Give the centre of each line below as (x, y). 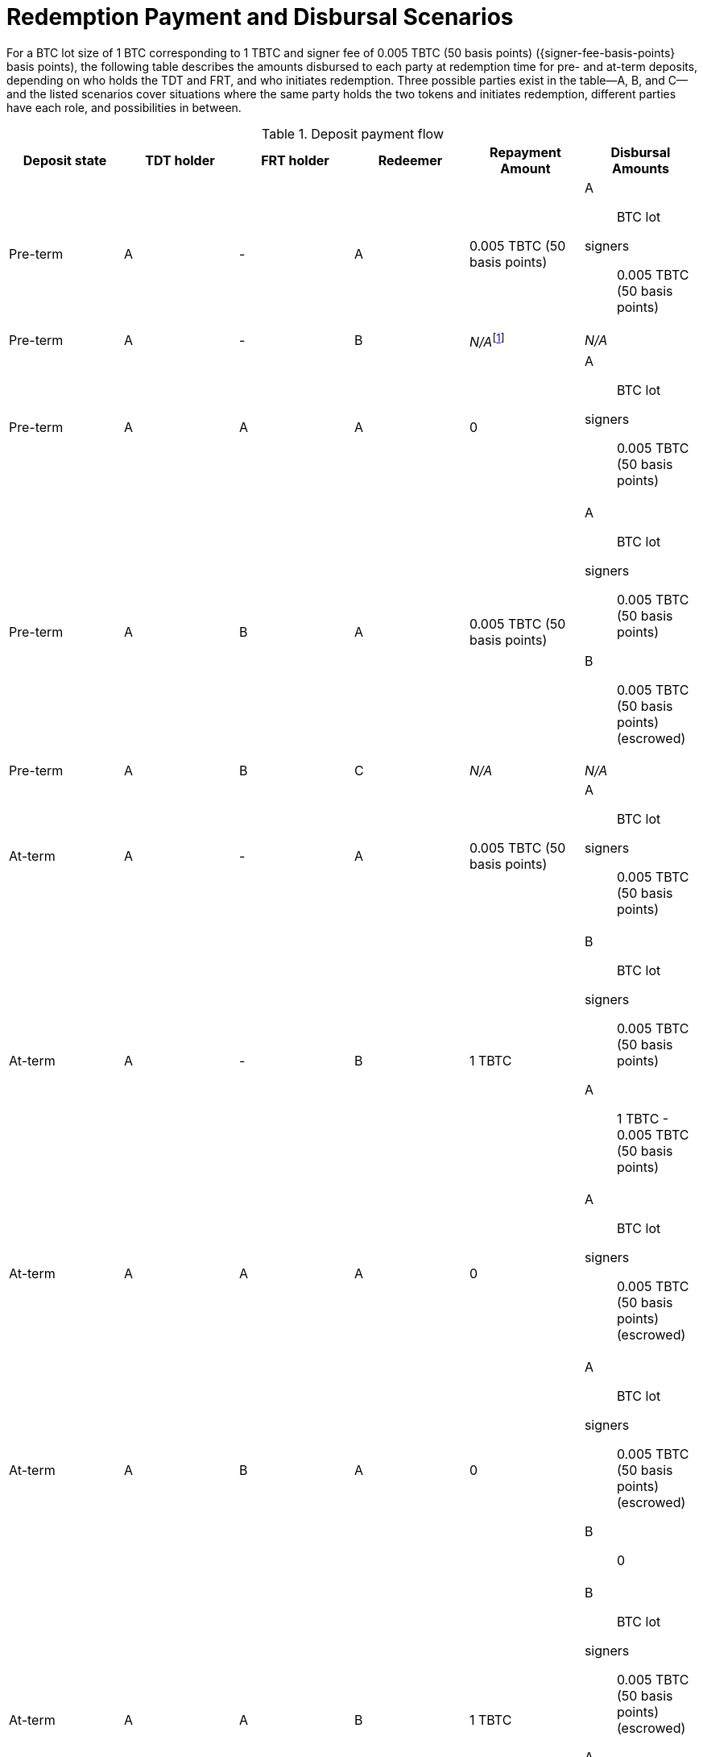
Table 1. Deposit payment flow (353, 133)
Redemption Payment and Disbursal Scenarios (260, 17)
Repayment (525, 152)
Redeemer (410, 160)
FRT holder (295, 160)
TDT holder (180, 160)
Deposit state (65, 160)
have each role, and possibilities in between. (124, 107)
